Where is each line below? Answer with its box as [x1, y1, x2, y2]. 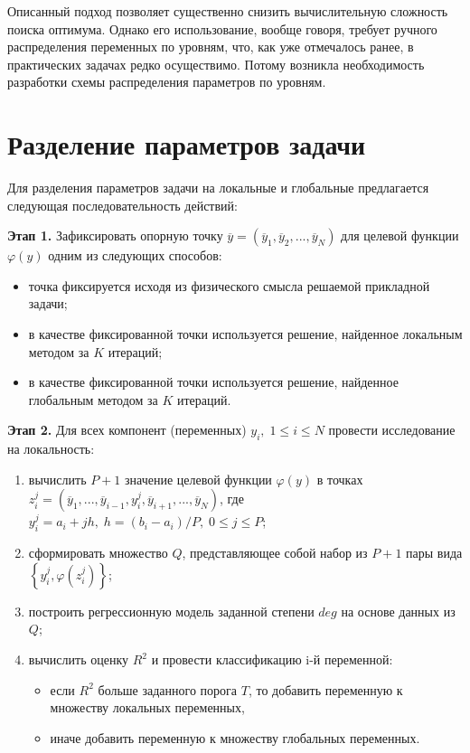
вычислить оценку [28, 650, 129, 668]
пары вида [406, 543, 463, 562]
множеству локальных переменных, [50, 698, 245, 717]
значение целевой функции [125, 469, 272, 488]
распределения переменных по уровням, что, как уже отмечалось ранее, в [7, 37, 414, 56]
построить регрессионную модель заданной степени [28, 601, 315, 620]
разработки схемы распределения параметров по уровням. [7, 72, 326, 91]
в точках [316, 469, 363, 488]
